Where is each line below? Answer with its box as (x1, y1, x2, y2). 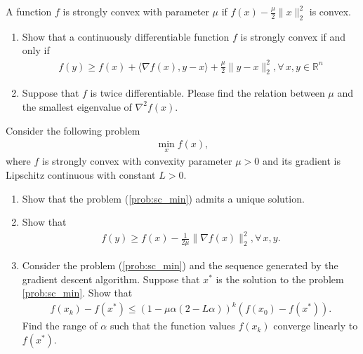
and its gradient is (262, 154, 341, 168)
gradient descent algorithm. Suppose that (22, 271, 200, 286)
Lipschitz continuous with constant (6, 167, 156, 182)
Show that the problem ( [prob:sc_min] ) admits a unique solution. (22, 191, 305, 205)
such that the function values (110, 318, 235, 333)
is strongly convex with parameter (62, 4, 209, 18)
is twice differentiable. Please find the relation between (90, 86, 325, 100)
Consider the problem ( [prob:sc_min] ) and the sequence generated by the (22, 258, 338, 273)
